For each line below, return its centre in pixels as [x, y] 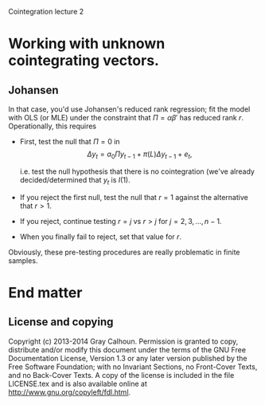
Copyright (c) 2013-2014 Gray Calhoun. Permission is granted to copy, [123, 341]
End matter [45, 292]
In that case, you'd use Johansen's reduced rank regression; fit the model [129, 109]
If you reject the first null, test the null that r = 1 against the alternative [134, 197]
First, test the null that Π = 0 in [70, 142]
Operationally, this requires [53, 126]
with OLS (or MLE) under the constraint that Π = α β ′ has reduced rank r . [126, 118]
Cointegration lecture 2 [46, 12]
